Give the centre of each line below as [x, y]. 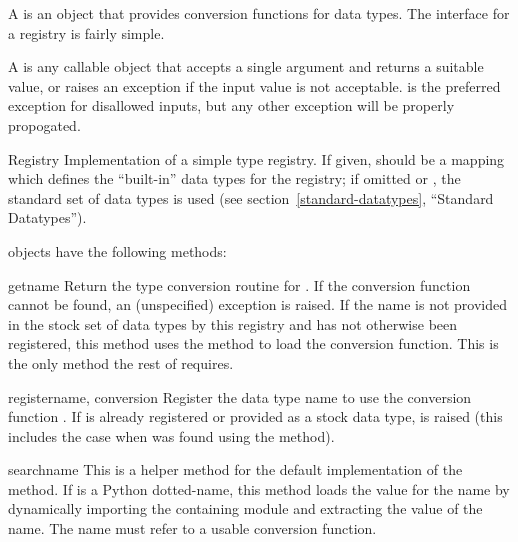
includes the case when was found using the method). [171, 435]
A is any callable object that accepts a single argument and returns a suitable [246, 66]
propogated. [44, 124]
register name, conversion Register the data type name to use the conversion [240, 396]
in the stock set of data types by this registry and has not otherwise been [233, 323]
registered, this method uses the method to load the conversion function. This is [253, 343]
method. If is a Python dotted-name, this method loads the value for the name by [259, 488]
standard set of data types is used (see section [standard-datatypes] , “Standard [251, 197]
